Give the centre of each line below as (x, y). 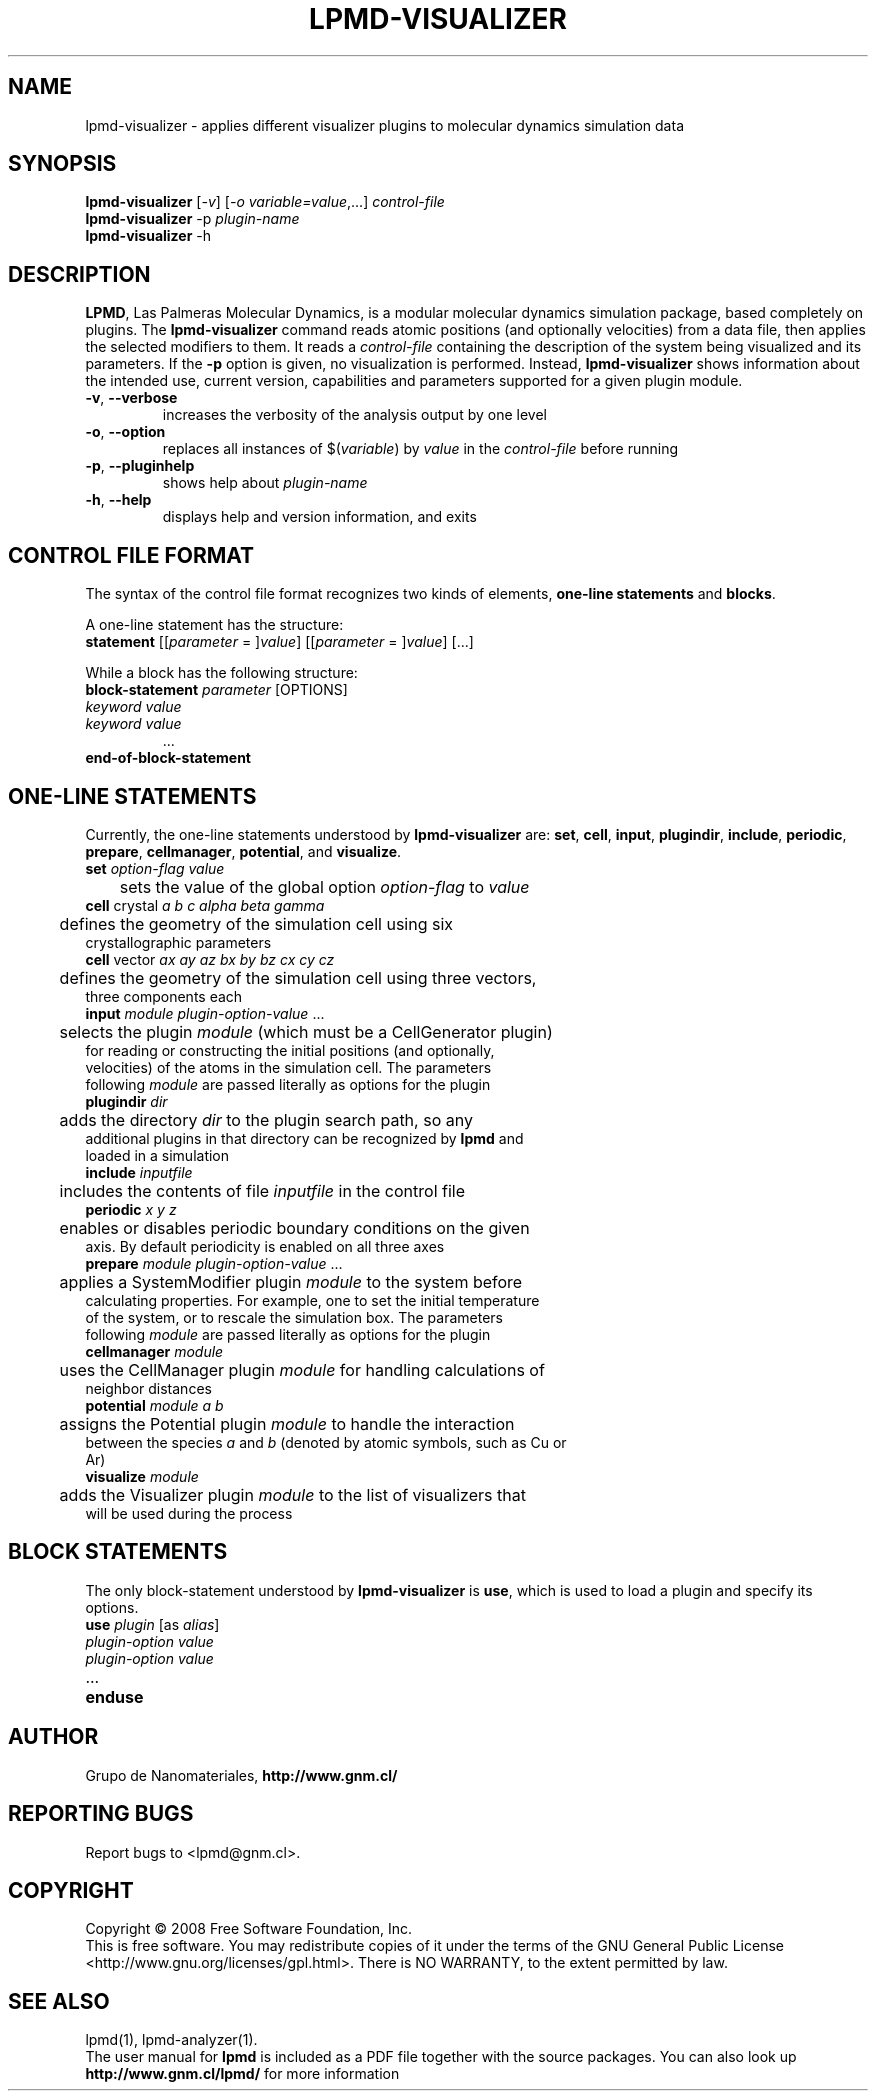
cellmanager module (154, 1351)
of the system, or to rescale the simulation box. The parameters (294, 1317)
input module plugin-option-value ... (205, 1013)
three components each (164, 996)
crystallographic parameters (178, 942)
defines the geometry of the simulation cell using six (256, 923)
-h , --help (118, 500)
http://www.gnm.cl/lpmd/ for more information (242, 2074)
